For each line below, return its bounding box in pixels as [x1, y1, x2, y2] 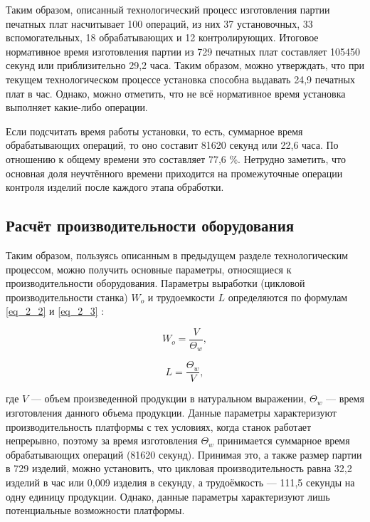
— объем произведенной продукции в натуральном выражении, [31, 391, 307, 406]
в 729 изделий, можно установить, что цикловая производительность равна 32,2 [6, 461, 352, 476]
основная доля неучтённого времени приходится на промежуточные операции [6, 165, 343, 180]
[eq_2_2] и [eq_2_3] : [6, 303, 105, 318]
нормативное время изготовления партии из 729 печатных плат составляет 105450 [6, 43, 361, 58]
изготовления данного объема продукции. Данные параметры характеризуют [6, 405, 337, 420]
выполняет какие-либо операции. [6, 100, 148, 115]
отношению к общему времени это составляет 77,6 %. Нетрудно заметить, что [6, 151, 346, 166]
